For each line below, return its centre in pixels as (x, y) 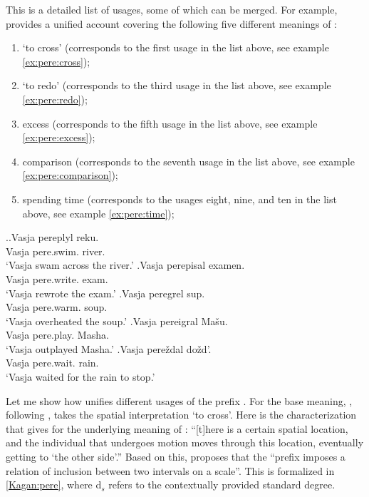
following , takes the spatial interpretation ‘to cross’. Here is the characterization (181, 415)
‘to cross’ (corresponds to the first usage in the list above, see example (176, 47)
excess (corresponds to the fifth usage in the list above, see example (170, 123)
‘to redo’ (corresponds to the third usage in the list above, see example (177, 85)
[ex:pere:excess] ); (59, 137)
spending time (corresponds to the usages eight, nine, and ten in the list (180, 199)
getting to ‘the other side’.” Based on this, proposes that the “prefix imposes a (176, 457)
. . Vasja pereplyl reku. (52, 237)
